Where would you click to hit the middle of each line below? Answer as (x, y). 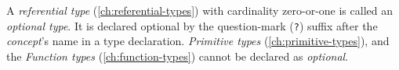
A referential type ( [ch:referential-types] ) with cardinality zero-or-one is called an (199, 10)
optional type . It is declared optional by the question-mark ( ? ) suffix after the (192, 25)
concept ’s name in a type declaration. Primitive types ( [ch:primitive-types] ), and (198, 41)
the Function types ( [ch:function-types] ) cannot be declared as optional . (178, 56)
